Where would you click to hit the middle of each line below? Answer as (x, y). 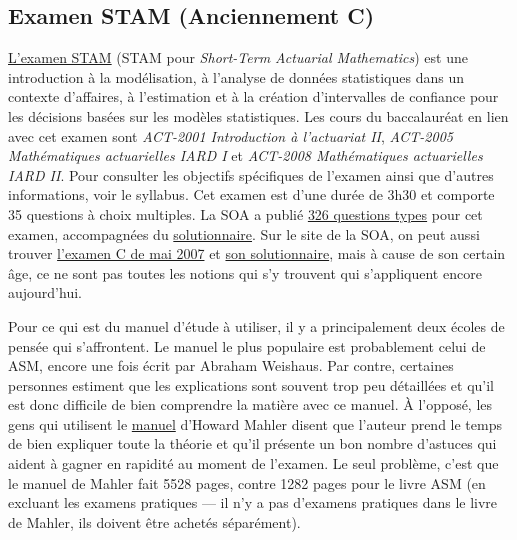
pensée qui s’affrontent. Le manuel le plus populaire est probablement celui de (247, 345)
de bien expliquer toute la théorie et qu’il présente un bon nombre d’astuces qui (252, 443)
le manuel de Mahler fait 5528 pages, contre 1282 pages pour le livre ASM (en (247, 482)
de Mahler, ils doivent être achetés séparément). (154, 521)
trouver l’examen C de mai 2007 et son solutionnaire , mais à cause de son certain (257, 253)
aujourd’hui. (45, 292)
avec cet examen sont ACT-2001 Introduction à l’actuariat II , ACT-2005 (230, 135)
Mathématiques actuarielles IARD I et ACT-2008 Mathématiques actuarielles (245, 155)
